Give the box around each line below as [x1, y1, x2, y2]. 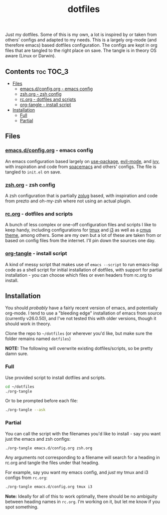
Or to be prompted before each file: [5, 398, 78, 404]
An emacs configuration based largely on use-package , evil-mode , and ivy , [5, 158, 160, 164]
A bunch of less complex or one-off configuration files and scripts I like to [5, 222, 157, 228]
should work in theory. [5, 321, 51, 327]
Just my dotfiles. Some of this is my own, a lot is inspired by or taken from [5, 31, 157, 38]
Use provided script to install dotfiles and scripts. [5, 374, 106, 380]
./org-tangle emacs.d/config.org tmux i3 [5, 485, 93, 490]
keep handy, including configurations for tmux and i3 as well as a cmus [5, 227, 151, 233]
